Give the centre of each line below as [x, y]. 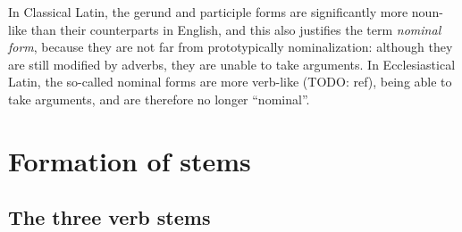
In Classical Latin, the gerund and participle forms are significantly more [208, 12]
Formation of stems [130, 160]
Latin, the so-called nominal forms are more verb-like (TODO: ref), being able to [230, 82]
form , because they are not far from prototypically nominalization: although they [231, 47]
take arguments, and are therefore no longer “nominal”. [159, 99]
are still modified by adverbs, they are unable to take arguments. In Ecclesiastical [232, 64]
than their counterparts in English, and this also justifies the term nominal [236, 29]
